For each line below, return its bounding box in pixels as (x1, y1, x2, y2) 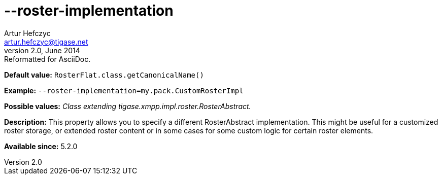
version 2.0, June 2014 (4, 46, 80, 55)
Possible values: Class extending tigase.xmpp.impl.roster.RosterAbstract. (4, 101, 251, 111)
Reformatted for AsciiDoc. (4, 54, 91, 63)
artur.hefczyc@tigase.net (4, 37, 88, 46)
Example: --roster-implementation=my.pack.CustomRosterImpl (4, 86, 244, 95)
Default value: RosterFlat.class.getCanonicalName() (4, 70, 204, 79)
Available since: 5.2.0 (4, 141, 78, 151)
